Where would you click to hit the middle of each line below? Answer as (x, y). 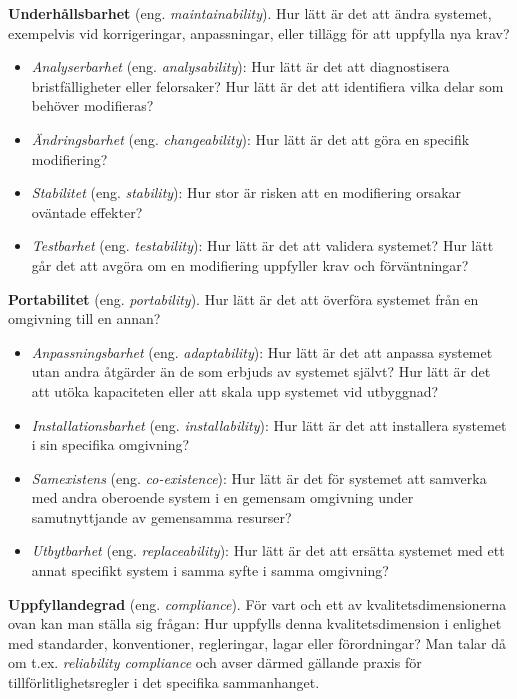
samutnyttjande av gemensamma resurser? (161, 516)
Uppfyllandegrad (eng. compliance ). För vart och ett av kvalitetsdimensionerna (257, 603)
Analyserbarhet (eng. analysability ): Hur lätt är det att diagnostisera (240, 66)
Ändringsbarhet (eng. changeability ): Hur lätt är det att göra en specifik (250, 138)
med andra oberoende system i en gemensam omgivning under (222, 497)
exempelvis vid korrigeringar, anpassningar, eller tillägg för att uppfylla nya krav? (259, 32)
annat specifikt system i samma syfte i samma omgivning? (210, 570)
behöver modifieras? (92, 105)
